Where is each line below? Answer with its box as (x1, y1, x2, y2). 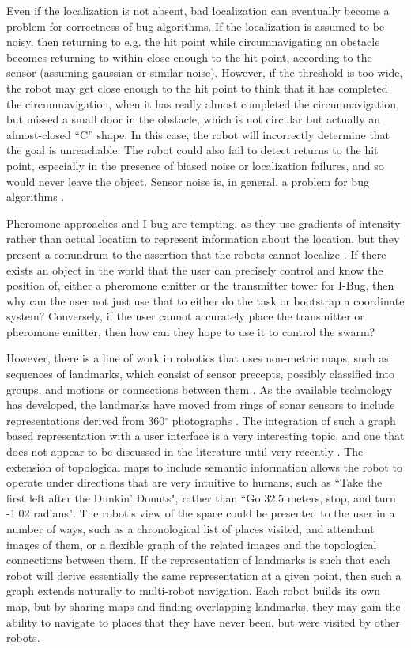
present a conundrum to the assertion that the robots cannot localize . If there (6, 245, 386, 262)
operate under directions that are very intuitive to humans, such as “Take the (6, 474, 383, 491)
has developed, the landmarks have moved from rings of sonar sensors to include (6, 396, 395, 413)
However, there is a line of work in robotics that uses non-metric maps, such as (6, 350, 389, 366)
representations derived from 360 (6, 411, 165, 428)
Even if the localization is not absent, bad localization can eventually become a (6, 2, 390, 18)
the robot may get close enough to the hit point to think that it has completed (6, 79, 388, 96)
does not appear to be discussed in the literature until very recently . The (6, 443, 364, 460)
